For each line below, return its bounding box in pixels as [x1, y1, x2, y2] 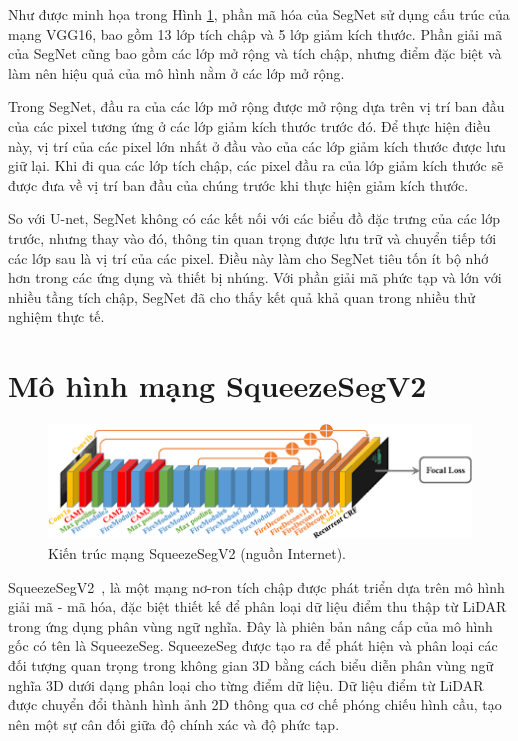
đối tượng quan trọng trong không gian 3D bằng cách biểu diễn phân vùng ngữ [8, 654, 494, 675]
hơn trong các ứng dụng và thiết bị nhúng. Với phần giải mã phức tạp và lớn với [8, 267, 502, 288]
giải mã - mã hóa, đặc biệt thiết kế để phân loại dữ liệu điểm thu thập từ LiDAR [8, 596, 507, 617]
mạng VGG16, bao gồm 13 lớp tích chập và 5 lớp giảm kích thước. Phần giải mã [8, 23, 503, 44]
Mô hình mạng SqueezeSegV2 [8, 365, 427, 406]
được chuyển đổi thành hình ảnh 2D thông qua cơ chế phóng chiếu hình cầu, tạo [8, 694, 502, 715]
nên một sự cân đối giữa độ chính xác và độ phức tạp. [8, 713, 340, 734]
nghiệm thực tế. [8, 306, 105, 327]
